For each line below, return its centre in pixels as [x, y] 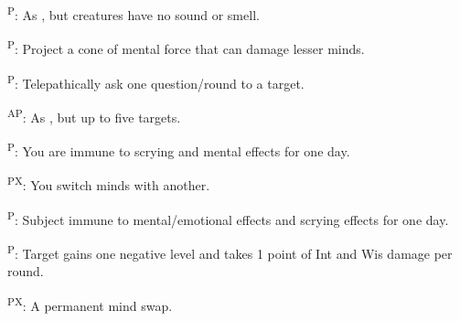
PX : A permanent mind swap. [90, 304]
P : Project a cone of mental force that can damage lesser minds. [186, 47]
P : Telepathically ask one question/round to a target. [156, 81]
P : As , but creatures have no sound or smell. [134, 13]
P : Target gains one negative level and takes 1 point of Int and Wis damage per [230, 251]
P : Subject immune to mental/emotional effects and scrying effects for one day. [228, 218]
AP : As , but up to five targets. [94, 115]
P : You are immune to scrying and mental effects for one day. [179, 150]
